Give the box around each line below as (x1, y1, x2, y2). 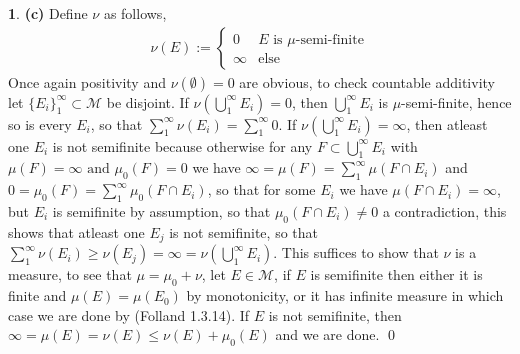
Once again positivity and (8, 71, 166, 92)
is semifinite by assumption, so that (52, 201, 271, 222)
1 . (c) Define (8, 3, 88, 23)
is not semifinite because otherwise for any (52, 135, 313, 156)
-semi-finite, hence (401, 91, 512, 112)
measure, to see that (8, 264, 132, 285)
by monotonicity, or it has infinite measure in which (186, 285, 504, 306)
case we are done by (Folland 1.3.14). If (8, 304, 250, 325)
